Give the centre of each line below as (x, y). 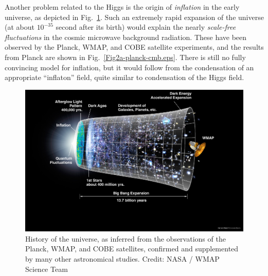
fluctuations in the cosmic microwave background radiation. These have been (126, 37)
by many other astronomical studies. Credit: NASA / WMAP (122, 259)
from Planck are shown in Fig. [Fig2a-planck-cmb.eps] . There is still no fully (125, 57)
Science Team (47, 269)
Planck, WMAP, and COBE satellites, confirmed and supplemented (132, 249)
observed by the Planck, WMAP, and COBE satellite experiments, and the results (134, 47)
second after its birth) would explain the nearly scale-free (146, 27)
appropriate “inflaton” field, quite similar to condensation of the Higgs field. (124, 77)
